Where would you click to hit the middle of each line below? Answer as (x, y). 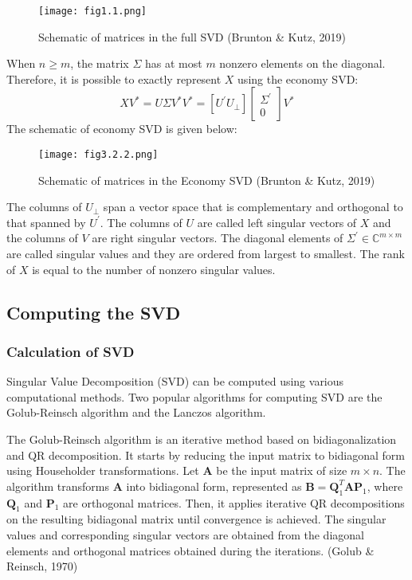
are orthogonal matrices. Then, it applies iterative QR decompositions (234, 502)
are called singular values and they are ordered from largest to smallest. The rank (206, 254)
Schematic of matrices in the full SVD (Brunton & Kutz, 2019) (192, 36)
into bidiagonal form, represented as (214, 486)
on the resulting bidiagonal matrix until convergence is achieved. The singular (196, 519)
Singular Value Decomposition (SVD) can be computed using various (175, 381)
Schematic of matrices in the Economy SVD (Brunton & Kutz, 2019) (207, 180)
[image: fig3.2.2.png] (98, 155)
